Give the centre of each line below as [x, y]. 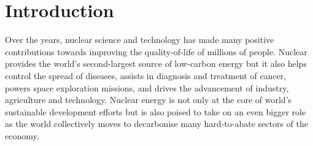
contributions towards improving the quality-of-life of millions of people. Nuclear [156, 51]
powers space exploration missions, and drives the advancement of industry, [147, 87]
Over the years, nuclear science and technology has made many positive [140, 40]
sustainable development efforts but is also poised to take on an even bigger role [156, 111]
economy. [22, 135]
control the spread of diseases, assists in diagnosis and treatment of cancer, [146, 75]
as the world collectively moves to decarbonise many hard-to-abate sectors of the [156, 124]
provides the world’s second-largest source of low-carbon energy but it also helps [156, 63]
